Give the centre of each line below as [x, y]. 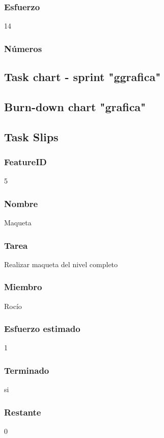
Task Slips [31, 136]
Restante [23, 412]
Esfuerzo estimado [42, 329]
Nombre [21, 203]
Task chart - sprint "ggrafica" [83, 77]
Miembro [23, 287]
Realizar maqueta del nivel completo [61, 264]
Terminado [27, 370]
